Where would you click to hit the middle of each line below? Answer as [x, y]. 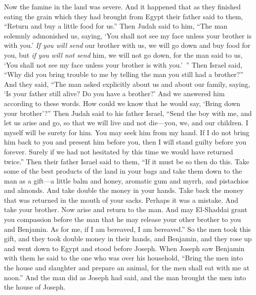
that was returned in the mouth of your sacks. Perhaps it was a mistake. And [121, 200]
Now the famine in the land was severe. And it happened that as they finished [123, 6]
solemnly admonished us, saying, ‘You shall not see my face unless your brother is [128, 35]
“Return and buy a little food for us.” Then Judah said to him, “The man [116, 26]
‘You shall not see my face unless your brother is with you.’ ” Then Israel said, [123, 64]
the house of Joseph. [35, 287]
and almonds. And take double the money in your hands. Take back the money [124, 190]
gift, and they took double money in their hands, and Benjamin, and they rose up [128, 239]
